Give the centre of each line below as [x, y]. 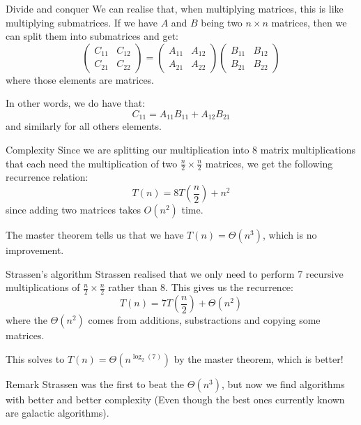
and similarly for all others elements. [84, 126]
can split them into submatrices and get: [92, 36]
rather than [133, 287]
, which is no [290, 235]
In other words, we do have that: [76, 103]
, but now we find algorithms [283, 383]
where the [26, 320]
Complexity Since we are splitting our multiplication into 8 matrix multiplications [180, 150]
